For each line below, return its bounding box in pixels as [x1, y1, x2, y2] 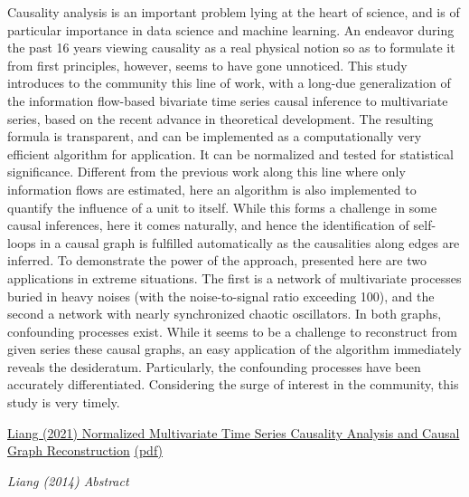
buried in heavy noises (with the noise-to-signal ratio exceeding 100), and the [7, 286, 435, 305]
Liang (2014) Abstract [7, 471, 129, 490]
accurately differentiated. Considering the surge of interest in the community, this [7, 375, 459, 394]
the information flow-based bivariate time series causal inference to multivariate [7, 91, 448, 110]
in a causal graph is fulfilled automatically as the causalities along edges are [40, 233, 460, 252]
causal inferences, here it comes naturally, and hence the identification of [7, 215, 409, 234]
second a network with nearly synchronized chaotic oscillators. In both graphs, [7, 304, 442, 323]
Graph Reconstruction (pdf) [7, 441, 164, 460]
